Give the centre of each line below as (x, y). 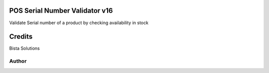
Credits (21, 37)
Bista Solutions (24, 48)
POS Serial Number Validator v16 (61, 11)
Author (18, 61)
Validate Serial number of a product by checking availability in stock (79, 23)
